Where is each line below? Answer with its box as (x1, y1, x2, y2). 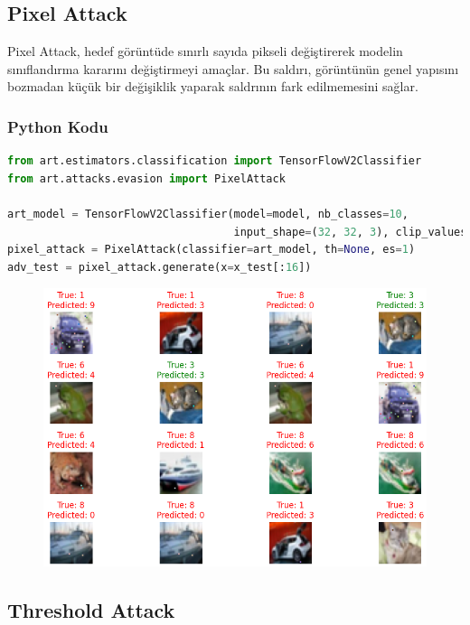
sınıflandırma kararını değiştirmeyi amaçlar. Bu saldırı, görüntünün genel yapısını (7, 59, 459, 78)
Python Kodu (7, 115, 108, 137)
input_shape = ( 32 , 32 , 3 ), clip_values (233, 225, 467, 238)
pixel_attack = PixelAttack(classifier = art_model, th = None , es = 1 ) (7, 243, 416, 257)
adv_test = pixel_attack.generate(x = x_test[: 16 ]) (7, 260, 312, 274)
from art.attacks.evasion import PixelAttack (7, 172, 286, 185)
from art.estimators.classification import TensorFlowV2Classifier (7, 154, 422, 168)
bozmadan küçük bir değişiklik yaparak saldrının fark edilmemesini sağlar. (7, 77, 418, 96)
